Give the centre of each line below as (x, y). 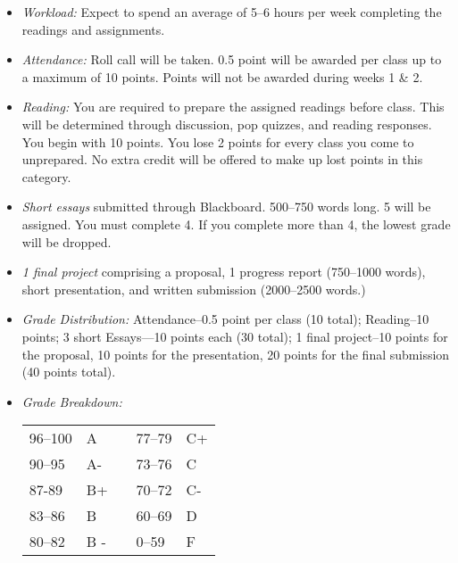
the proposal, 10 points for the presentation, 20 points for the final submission (236, 354)
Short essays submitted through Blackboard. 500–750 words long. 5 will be (226, 207)
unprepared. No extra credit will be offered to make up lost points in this (222, 159)
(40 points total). (69, 372)
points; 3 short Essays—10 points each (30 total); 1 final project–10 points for (235, 336)
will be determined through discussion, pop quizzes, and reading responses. (227, 124)
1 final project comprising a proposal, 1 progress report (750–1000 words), (224, 272)
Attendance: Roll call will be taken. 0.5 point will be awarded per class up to (232, 59)
